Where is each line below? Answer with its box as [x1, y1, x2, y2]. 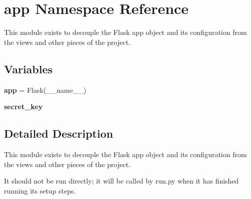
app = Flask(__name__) [4, 84, 86, 95]
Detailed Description [4, 126, 113, 141]
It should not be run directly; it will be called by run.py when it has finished [4, 176, 239, 186]
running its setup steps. [4, 185, 76, 196]
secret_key [4, 101, 43, 112]
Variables [4, 61, 53, 76]
